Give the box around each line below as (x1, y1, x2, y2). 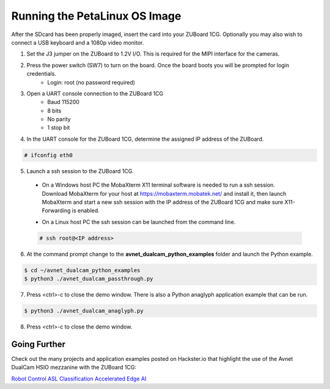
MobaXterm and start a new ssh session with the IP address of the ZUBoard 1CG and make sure (42, 198, 284, 206)
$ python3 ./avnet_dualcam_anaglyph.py (24, 308, 144, 314)
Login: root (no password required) (47, 78, 136, 86)
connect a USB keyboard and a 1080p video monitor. (11, 39, 144, 46)
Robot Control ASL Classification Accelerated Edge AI (11, 375, 147, 382)
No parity (47, 116, 71, 123)
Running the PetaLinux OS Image (11, 9, 182, 23)
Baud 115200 (47, 98, 79, 106)
